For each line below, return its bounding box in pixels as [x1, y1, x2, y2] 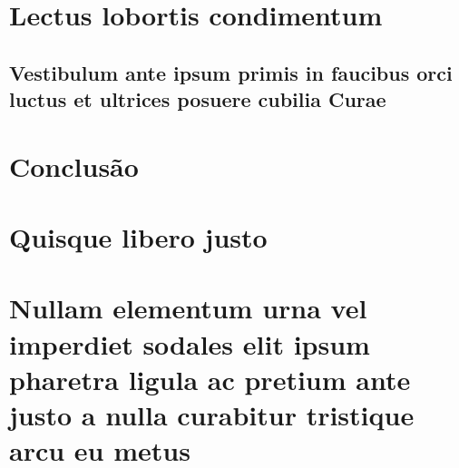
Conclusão [9, 147, 139, 184]
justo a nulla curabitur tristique [9, 396, 415, 434]
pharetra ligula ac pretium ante [9, 360, 411, 397]
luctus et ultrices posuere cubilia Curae [9, 85, 386, 113]
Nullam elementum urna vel [9, 289, 367, 327]
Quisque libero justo [9, 219, 268, 256]
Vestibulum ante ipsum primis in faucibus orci [9, 58, 453, 86]
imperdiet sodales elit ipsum [9, 325, 370, 362]
